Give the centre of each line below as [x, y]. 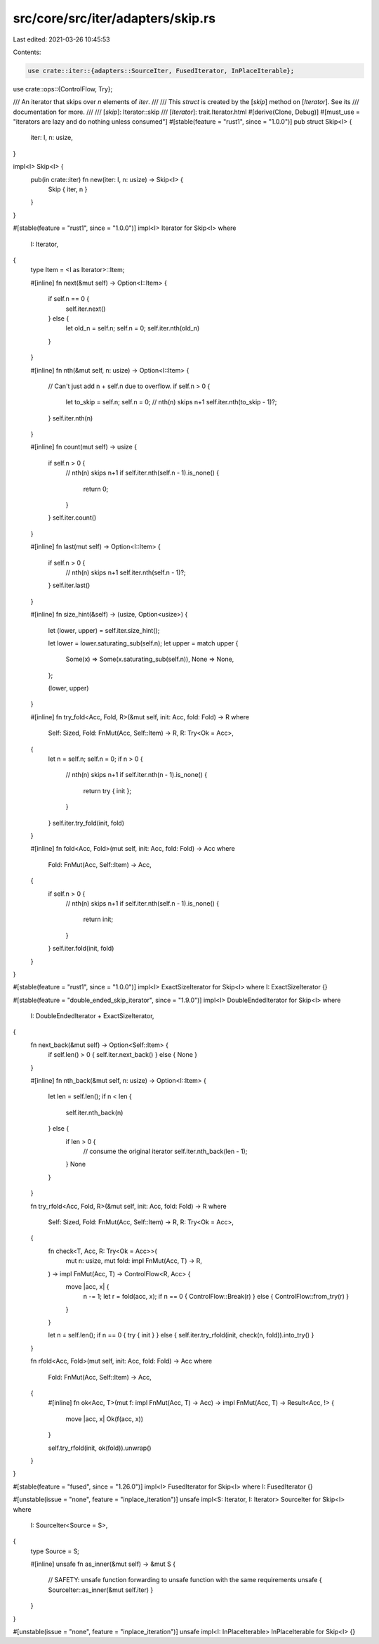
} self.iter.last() [69, 585]
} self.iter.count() [72, 518]
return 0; [96, 489]
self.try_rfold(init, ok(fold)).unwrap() [100, 1448]
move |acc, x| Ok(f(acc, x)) [105, 1419]
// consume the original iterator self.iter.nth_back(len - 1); [165, 1151]
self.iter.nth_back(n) [94, 1112]
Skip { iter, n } [68, 189]
